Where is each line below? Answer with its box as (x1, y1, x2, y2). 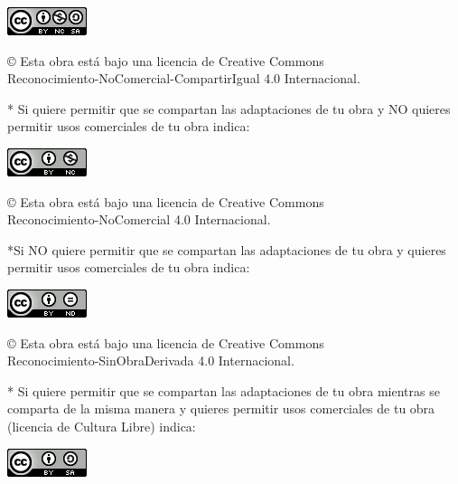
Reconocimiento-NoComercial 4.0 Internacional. (7, 210, 271, 229)
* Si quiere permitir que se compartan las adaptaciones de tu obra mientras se (7, 381, 440, 400)
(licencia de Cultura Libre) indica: (7, 416, 196, 435)
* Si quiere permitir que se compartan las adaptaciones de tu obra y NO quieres (7, 99, 451, 118)
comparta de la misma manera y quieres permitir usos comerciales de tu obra (7, 399, 435, 418)
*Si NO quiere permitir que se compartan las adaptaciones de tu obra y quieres (7, 240, 446, 259)
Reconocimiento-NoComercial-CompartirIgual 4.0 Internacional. (7, 69, 360, 88)
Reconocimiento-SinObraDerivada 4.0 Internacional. (7, 351, 294, 370)
